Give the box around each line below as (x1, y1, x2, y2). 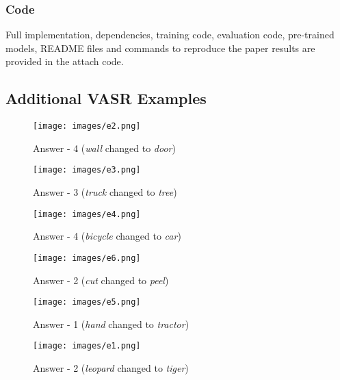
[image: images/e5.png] (33, 297, 141, 307)
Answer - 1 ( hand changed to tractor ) (33, 316, 189, 331)
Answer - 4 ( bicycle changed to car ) (33, 229, 181, 243)
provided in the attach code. (5, 54, 124, 68)
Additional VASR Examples (5, 88, 207, 109)
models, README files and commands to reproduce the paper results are (5, 40, 315, 55)
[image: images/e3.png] (33, 165, 141, 175)
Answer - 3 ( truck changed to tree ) (33, 185, 177, 199)
